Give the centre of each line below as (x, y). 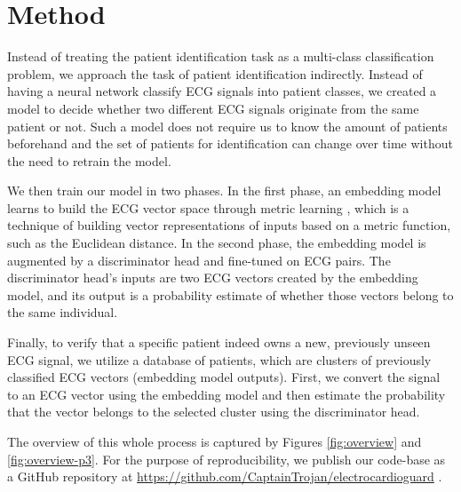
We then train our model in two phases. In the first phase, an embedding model (224, 190)
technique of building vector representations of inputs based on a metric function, (229, 225)
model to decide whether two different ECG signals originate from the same (213, 108)
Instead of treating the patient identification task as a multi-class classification (221, 56)
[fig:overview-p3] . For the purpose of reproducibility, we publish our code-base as (227, 459)
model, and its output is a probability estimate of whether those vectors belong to (230, 294)
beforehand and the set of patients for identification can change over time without (230, 143)
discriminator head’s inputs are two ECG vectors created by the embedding (213, 278)
